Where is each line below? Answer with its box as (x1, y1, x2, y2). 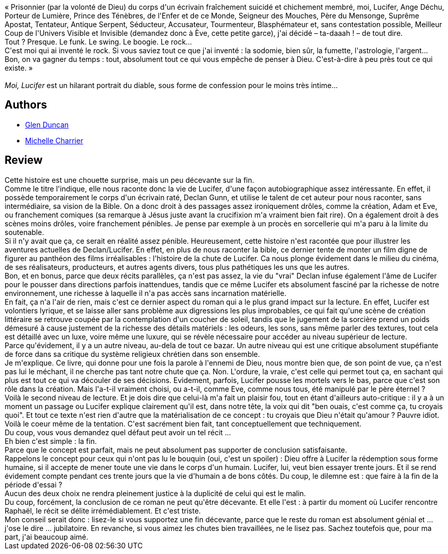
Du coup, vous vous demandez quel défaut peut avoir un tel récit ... (5, 428, 231, 437)
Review (5, 154, 43, 167)
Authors (5, 98, 47, 112)
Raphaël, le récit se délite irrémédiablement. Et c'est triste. (5, 506, 201, 515)
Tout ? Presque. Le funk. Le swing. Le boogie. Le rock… (5, 37, 192, 46)
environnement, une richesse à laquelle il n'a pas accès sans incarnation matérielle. (5, 288, 287, 297)
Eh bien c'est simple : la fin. (5, 436, 97, 445)
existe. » (5, 63, 33, 72)
